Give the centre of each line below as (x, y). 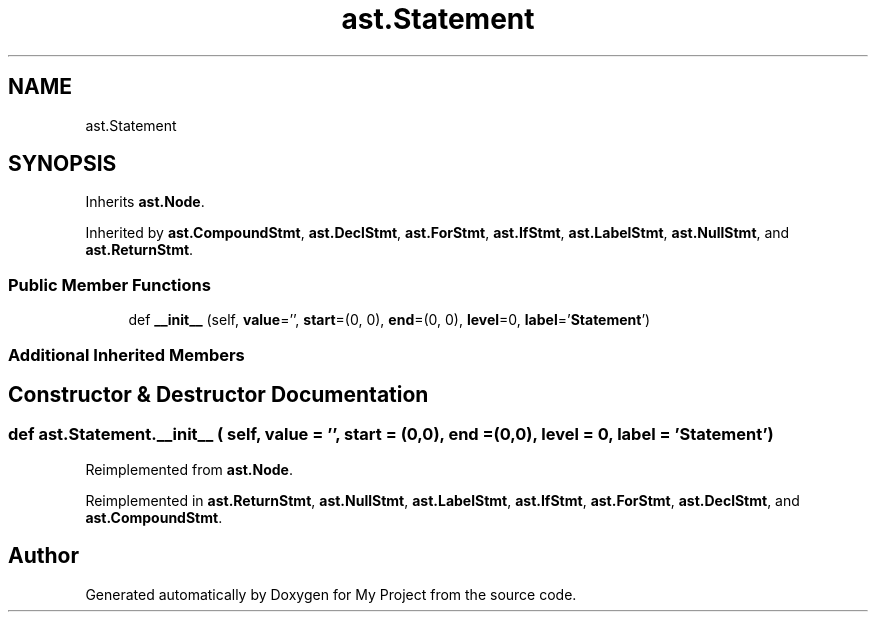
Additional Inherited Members (126, 354)
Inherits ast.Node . (145, 202)
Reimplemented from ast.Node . (189, 469)
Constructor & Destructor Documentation (218, 394)
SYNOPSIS (62, 164)
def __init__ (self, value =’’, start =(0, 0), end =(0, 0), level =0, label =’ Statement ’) (389, 320)
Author (43, 556)
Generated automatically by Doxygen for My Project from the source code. (331, 594)
